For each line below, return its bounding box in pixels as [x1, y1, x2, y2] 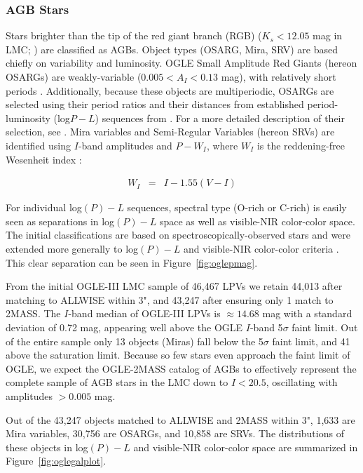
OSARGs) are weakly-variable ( [6, 69, 142, 84]
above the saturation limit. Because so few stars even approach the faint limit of [6, 347, 350, 362]
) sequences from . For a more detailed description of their [95, 110, 345, 125]
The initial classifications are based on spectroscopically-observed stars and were [6, 227, 351, 242]
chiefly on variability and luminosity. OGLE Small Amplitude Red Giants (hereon [6, 55, 357, 70]
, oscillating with [266, 375, 338, 389]
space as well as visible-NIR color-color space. [159, 213, 355, 228]
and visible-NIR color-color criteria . [183, 241, 339, 255]
